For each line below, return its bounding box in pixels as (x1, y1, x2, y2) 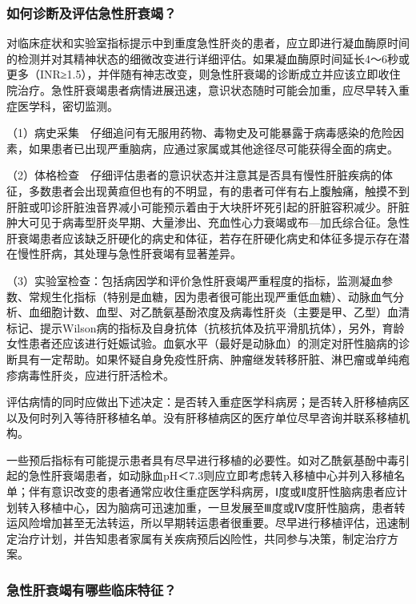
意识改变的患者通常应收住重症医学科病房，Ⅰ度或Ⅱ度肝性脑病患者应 (50, 483, 397, 500)
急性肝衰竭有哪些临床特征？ (6, 579, 177, 599)
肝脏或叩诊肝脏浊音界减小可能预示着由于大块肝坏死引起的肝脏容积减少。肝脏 (6, 198, 410, 215)
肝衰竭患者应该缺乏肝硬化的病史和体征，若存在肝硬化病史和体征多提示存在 (6, 229, 398, 246)
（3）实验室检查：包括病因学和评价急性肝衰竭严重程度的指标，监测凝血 (6, 272, 382, 288)
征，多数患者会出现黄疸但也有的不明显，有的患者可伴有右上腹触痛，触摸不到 (6, 182, 410, 199)
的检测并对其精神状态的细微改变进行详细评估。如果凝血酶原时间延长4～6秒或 (6, 50, 410, 66)
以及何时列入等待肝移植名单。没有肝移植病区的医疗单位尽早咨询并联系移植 (6, 409, 398, 425)
